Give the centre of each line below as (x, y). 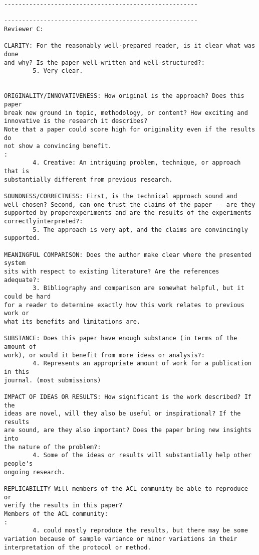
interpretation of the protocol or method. (78, 547)
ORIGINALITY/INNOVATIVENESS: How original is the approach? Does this (124, 96)
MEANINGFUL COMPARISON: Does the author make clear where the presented (128, 255)
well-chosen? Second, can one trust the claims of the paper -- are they (130, 204)
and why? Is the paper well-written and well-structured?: (104, 62)
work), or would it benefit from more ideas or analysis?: (104, 355)
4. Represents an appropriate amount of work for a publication (142, 364)
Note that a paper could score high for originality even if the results (130, 129)
